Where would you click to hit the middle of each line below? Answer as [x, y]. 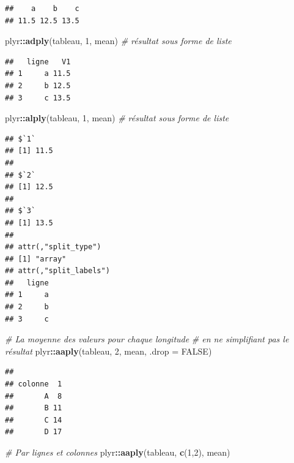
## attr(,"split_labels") [57, 271]
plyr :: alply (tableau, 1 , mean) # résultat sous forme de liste [117, 118]
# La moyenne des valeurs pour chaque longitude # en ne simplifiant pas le [147, 339]
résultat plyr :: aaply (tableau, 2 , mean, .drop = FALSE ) [108, 351]
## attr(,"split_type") [53, 247]
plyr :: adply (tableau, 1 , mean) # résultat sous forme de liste [118, 41]
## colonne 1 [34, 384]
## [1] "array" [36, 259]
